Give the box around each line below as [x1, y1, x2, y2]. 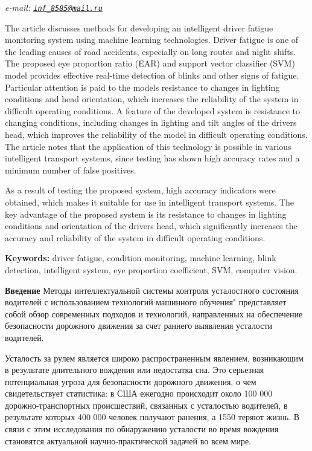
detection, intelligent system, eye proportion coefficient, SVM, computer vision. [5, 263, 298, 276]
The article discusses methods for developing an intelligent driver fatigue [5, 21, 273, 34]
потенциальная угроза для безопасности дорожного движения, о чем [5, 375, 256, 388]
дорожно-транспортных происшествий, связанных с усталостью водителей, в [5, 398, 288, 411]
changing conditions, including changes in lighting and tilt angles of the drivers [5, 116, 297, 129]
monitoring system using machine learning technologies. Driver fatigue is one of [5, 33, 299, 46]
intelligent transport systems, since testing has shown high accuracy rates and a [5, 152, 300, 164]
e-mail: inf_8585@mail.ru [5, 1, 103, 13]
